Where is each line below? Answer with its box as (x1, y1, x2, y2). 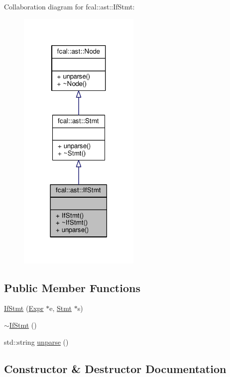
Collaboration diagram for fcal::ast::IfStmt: (4, 1, 135, 11)
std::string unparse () (4, 336, 69, 347)
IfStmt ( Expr (4, 303, 44, 313)
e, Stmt (49, 303, 72, 313)
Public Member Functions (4, 280, 140, 295)
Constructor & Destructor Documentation (4, 361, 227, 376)
